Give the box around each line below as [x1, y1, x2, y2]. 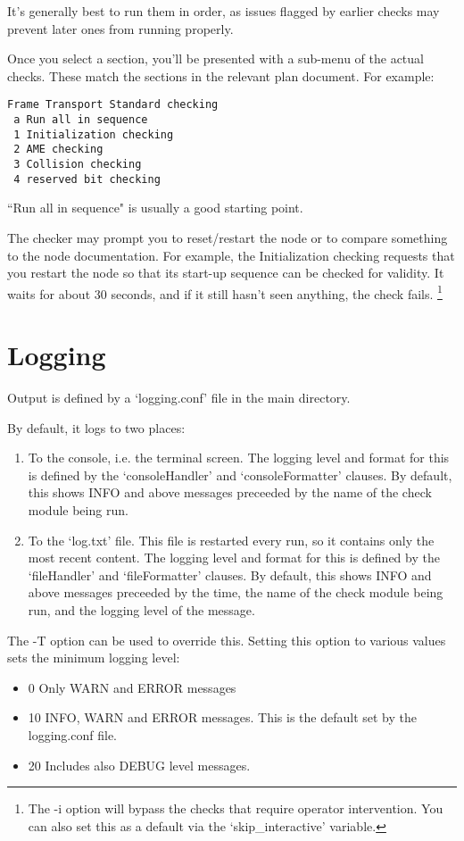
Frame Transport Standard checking [7, 98, 219, 112]
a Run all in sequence [13, 113, 148, 127]
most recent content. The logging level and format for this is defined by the [28, 548, 440, 567]
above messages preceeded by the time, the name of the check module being [28, 583, 443, 602]
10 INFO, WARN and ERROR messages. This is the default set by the [28, 708, 417, 727]
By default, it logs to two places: [7, 418, 186, 437]
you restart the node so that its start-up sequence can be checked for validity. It [7, 263, 444, 282]
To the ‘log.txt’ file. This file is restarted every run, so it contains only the [28, 530, 435, 549]
